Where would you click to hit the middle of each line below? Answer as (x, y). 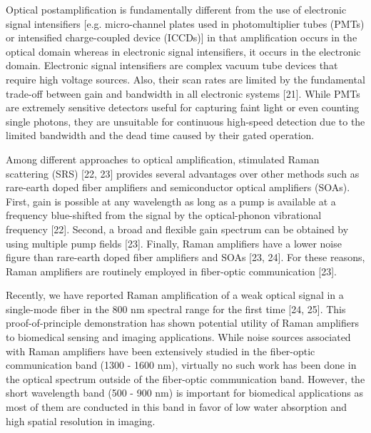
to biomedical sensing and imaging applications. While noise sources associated (178, 337)
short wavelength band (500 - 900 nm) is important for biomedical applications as (184, 393)
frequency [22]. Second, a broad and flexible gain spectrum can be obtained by (177, 229)
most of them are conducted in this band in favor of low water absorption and (176, 407)
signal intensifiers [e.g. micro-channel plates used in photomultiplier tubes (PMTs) (185, 23)
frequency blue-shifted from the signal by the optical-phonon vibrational (164, 215)
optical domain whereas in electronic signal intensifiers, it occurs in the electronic (183, 51)
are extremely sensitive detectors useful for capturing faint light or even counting (183, 107)
